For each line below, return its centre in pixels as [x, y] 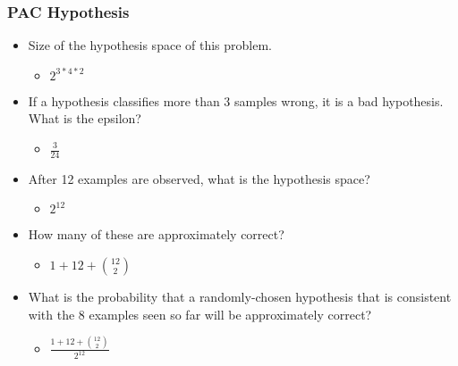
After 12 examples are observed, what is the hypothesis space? [199, 178]
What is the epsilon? [85, 118]
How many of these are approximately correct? [156, 234]
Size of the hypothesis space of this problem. [150, 45]
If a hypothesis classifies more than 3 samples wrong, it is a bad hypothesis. [236, 100]
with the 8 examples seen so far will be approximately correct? [200, 314]
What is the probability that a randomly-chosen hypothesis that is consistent [240, 297]
